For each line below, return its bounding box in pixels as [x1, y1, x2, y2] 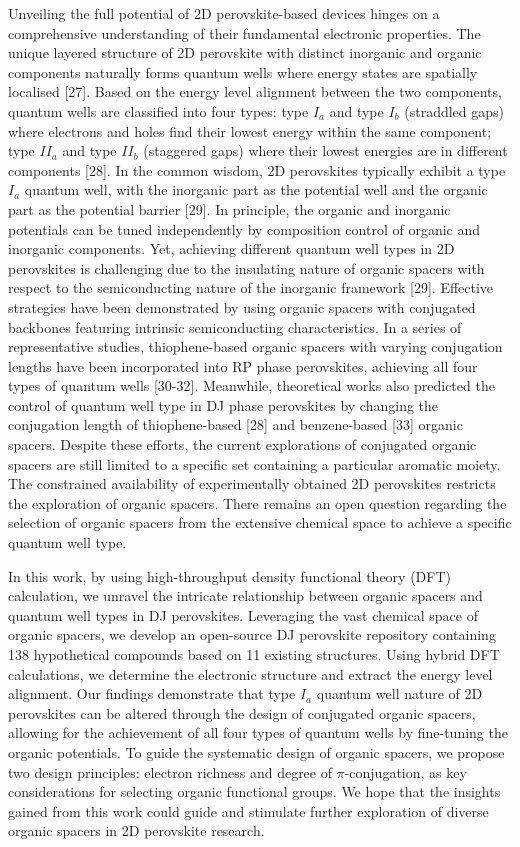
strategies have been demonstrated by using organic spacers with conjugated [8, 296, 476, 317]
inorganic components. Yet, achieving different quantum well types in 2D [8, 238, 455, 259]
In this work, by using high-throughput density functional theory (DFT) [8, 565, 451, 586]
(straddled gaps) [404, 100, 505, 121]
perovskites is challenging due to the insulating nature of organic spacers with [8, 257, 485, 278]
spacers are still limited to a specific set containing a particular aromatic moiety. [8, 453, 501, 474]
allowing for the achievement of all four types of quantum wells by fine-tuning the [8, 722, 508, 743]
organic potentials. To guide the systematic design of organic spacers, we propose [8, 741, 505, 762]
